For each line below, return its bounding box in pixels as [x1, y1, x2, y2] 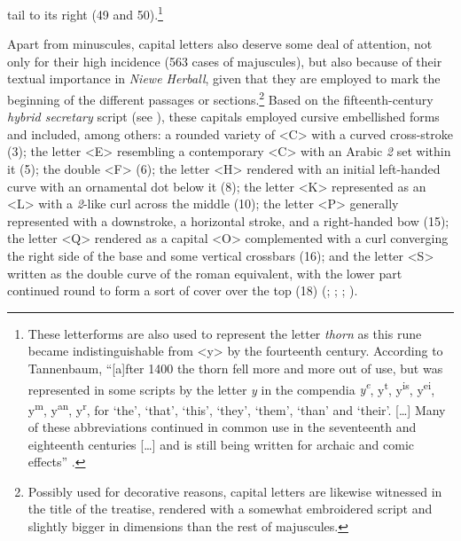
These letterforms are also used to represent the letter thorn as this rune [27, 324, 422, 342]
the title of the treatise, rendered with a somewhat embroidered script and [27, 499, 433, 518]
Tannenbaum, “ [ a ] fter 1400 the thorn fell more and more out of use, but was [27, 359, 443, 377]
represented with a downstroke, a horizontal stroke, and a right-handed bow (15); [7, 211, 449, 230]
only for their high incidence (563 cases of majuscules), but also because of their [7, 51, 442, 70]
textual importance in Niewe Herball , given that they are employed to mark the [7, 69, 441, 88]
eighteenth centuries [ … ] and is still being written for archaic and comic [27, 435, 415, 453]
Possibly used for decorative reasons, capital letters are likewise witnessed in [27, 482, 442, 500]
